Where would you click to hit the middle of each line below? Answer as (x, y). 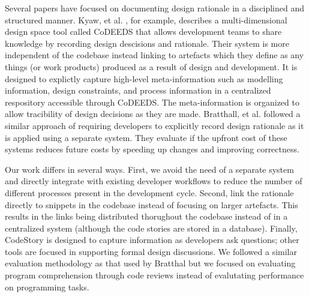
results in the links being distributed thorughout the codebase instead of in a (146, 216)
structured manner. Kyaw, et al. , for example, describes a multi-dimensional (146, 19)
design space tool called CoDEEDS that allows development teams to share (143, 31)
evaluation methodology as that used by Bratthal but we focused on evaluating (150, 263)
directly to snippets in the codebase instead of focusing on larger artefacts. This (151, 204)
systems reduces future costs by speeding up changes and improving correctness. (152, 149)
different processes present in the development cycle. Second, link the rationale (149, 192)
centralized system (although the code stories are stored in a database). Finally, (151, 228)
